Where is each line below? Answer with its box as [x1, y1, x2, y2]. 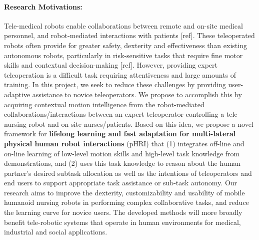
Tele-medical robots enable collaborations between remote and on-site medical [4, 20, 243, 31]
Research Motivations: [4, 1, 82, 12]
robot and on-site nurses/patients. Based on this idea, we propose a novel [28, 118, 253, 129]
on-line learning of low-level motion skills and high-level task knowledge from [4, 148, 240, 158]
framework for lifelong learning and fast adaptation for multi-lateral [4, 128, 236, 139]
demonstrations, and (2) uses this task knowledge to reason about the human [4, 158, 241, 168]
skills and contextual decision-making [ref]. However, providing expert [4, 60, 218, 70]
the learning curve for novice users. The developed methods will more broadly [4, 207, 242, 217]
